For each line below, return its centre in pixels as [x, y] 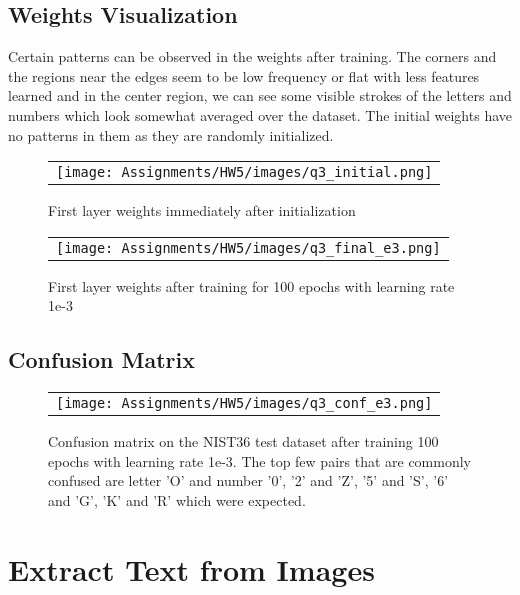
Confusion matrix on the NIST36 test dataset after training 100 [243, 441]
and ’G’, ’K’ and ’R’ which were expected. [177, 499]
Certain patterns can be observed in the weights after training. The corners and [252, 56]
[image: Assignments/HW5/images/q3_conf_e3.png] [244, 403]
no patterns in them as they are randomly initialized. [171, 134]
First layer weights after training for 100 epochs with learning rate [251, 285]
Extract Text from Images [191, 568]
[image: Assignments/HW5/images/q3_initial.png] [244, 172]
